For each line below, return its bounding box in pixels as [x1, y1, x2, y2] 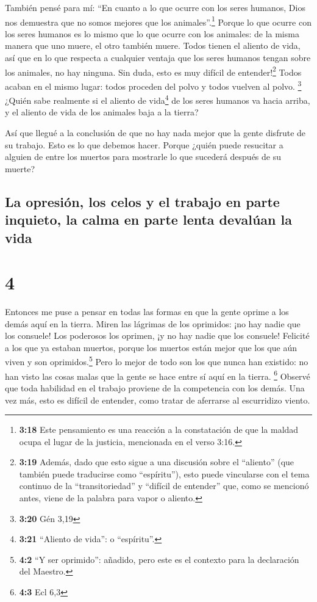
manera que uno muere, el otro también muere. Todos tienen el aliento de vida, [5, 39, 301, 52]
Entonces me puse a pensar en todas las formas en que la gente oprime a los [5, 305, 289, 318]
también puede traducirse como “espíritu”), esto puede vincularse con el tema [19, 467, 310, 480]
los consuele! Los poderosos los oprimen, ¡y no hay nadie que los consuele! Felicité [5, 329, 310, 342]
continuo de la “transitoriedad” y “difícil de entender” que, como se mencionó [19, 479, 309, 492]
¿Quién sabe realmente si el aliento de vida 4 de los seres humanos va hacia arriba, [5, 92, 310, 106]
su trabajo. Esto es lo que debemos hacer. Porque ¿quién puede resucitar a [5, 138, 283, 151]
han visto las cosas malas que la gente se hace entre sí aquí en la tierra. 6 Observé [5, 368, 310, 382]
